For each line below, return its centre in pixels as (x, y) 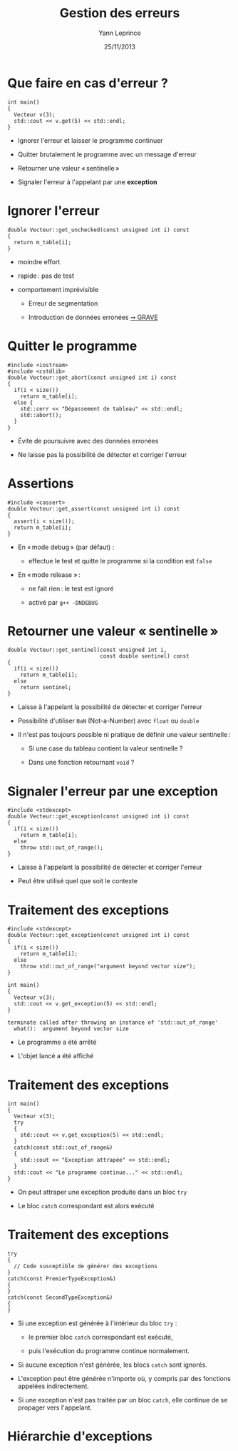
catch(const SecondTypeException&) (60, 1297)
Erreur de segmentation (63, 303)
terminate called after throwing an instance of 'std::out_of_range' (113, 1023)
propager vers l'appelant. (55, 1407)
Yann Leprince (120, 33)
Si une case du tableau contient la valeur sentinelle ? (105, 748)
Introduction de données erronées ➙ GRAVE (93, 317)
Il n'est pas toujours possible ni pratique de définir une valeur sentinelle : (124, 735)
